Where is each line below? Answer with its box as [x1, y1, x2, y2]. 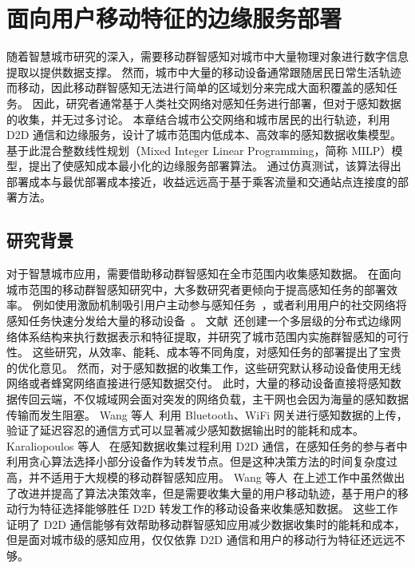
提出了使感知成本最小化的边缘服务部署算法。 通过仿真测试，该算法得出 [28, 157, 401, 174]
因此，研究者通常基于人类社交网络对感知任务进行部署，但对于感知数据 [32, 94, 401, 111]
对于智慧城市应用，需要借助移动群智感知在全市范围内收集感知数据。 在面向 [6, 265, 401, 282]
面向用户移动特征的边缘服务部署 [6, 2, 342, 34]
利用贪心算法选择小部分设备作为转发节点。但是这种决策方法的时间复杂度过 [6, 453, 397, 470]
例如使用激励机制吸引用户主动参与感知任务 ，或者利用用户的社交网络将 [32, 296, 407, 313]
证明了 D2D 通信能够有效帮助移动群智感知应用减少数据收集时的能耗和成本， [6, 515, 405, 532]
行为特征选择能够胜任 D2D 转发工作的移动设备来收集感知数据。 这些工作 [17, 500, 398, 517]
